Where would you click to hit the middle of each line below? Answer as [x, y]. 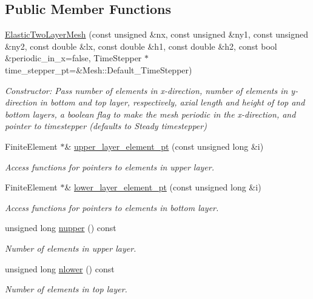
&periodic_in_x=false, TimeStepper [73, 58]
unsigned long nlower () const [60, 268]
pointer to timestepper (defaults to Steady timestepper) [106, 126]
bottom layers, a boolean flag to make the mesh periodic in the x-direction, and [150, 114]
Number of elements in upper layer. [71, 248]
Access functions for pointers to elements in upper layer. [110, 166]
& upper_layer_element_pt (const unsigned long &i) [164, 146]
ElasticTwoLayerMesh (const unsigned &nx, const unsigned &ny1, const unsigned [157, 34]
